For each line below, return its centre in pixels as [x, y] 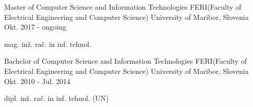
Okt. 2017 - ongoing [35, 27]
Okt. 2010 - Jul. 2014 [37, 81]
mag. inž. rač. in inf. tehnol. [48, 44]
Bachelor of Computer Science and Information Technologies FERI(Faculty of [125, 61]
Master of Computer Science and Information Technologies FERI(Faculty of [123, 7]
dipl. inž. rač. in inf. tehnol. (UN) [57, 98]
